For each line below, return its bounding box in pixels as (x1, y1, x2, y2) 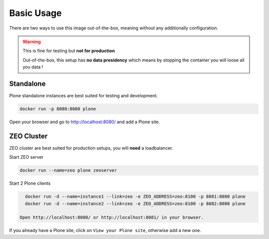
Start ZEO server (9, 154, 44, 160)
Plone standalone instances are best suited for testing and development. (9, 93, 158, 99)
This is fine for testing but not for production (22, 48, 115, 54)
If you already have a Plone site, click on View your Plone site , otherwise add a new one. (9, 228, 201, 234)
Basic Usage (9, 7, 62, 18)
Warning (22, 38, 41, 44)
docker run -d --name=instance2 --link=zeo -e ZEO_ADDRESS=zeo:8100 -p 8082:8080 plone (25, 201, 246, 207)
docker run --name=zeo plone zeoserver (19, 168, 117, 173)
